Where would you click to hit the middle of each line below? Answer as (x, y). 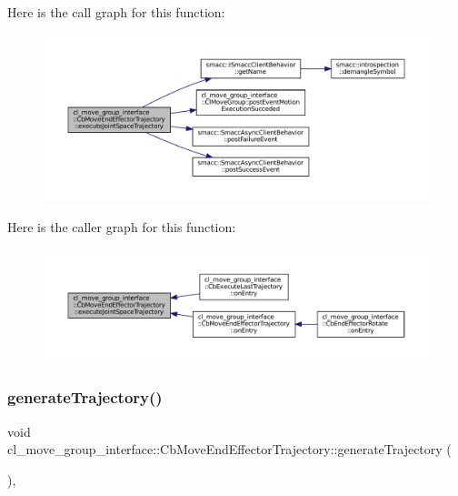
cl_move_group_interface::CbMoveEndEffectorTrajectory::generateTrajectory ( (229, 449)
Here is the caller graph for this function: (122, 227)
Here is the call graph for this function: (116, 12)
